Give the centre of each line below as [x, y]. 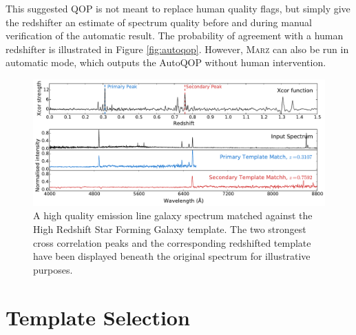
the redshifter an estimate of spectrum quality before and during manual [159, 22]
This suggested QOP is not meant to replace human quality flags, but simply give [178, 8]
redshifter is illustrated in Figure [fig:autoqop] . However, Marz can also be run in [177, 49]
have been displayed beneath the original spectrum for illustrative [172, 256]
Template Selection [98, 317]
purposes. [53, 269]
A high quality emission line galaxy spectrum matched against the [173, 215]
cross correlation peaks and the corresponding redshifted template [172, 242]
